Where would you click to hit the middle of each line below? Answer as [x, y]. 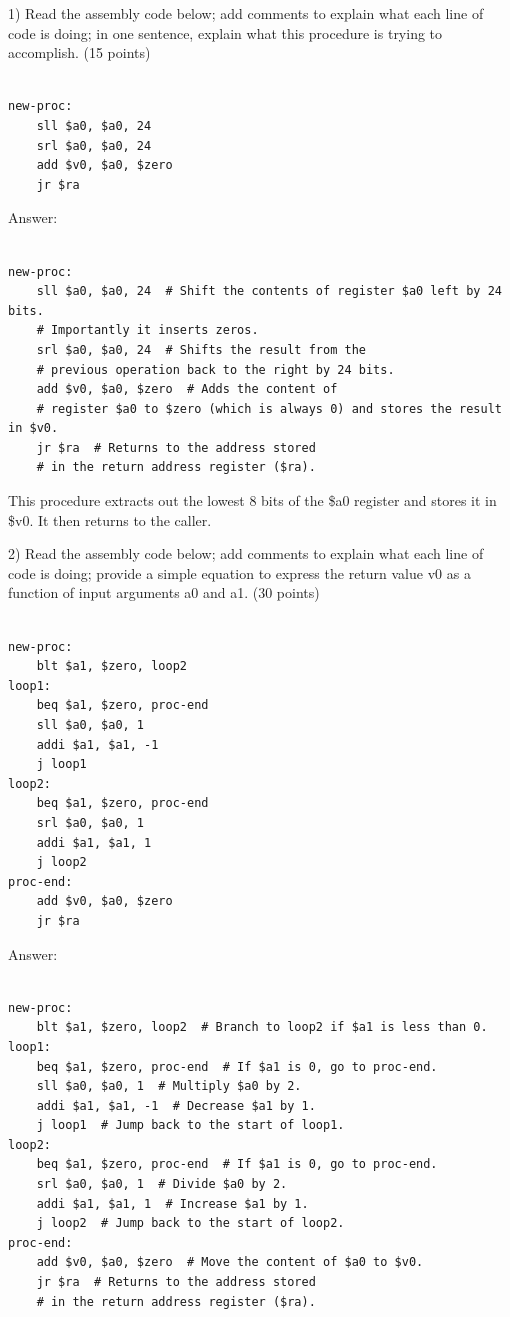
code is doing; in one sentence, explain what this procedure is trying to [225, 32]
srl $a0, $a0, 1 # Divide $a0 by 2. [162, 1184]
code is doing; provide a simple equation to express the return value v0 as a [239, 572]
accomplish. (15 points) [79, 52]
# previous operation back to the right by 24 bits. [215, 369]
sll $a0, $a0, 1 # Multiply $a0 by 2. [169, 1086]
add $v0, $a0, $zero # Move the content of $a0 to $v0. [230, 1262]
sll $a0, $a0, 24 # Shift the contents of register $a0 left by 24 [269, 291]
